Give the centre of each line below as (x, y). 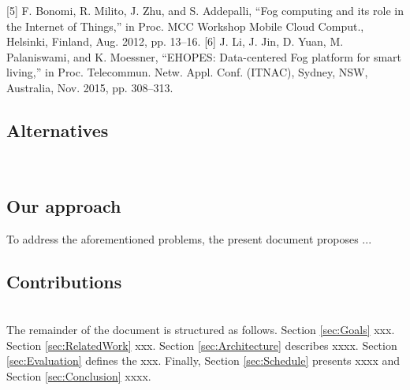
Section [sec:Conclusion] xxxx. (79, 375)
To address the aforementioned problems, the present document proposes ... (189, 238)
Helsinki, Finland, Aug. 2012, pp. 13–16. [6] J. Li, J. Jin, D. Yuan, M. (175, 41)
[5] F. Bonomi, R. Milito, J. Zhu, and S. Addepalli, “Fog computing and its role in (205, 10)
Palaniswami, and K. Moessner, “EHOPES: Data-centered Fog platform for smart (204, 56)
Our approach (64, 205)
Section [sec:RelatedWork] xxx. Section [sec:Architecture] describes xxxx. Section (202, 345)
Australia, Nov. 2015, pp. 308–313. (90, 87)
